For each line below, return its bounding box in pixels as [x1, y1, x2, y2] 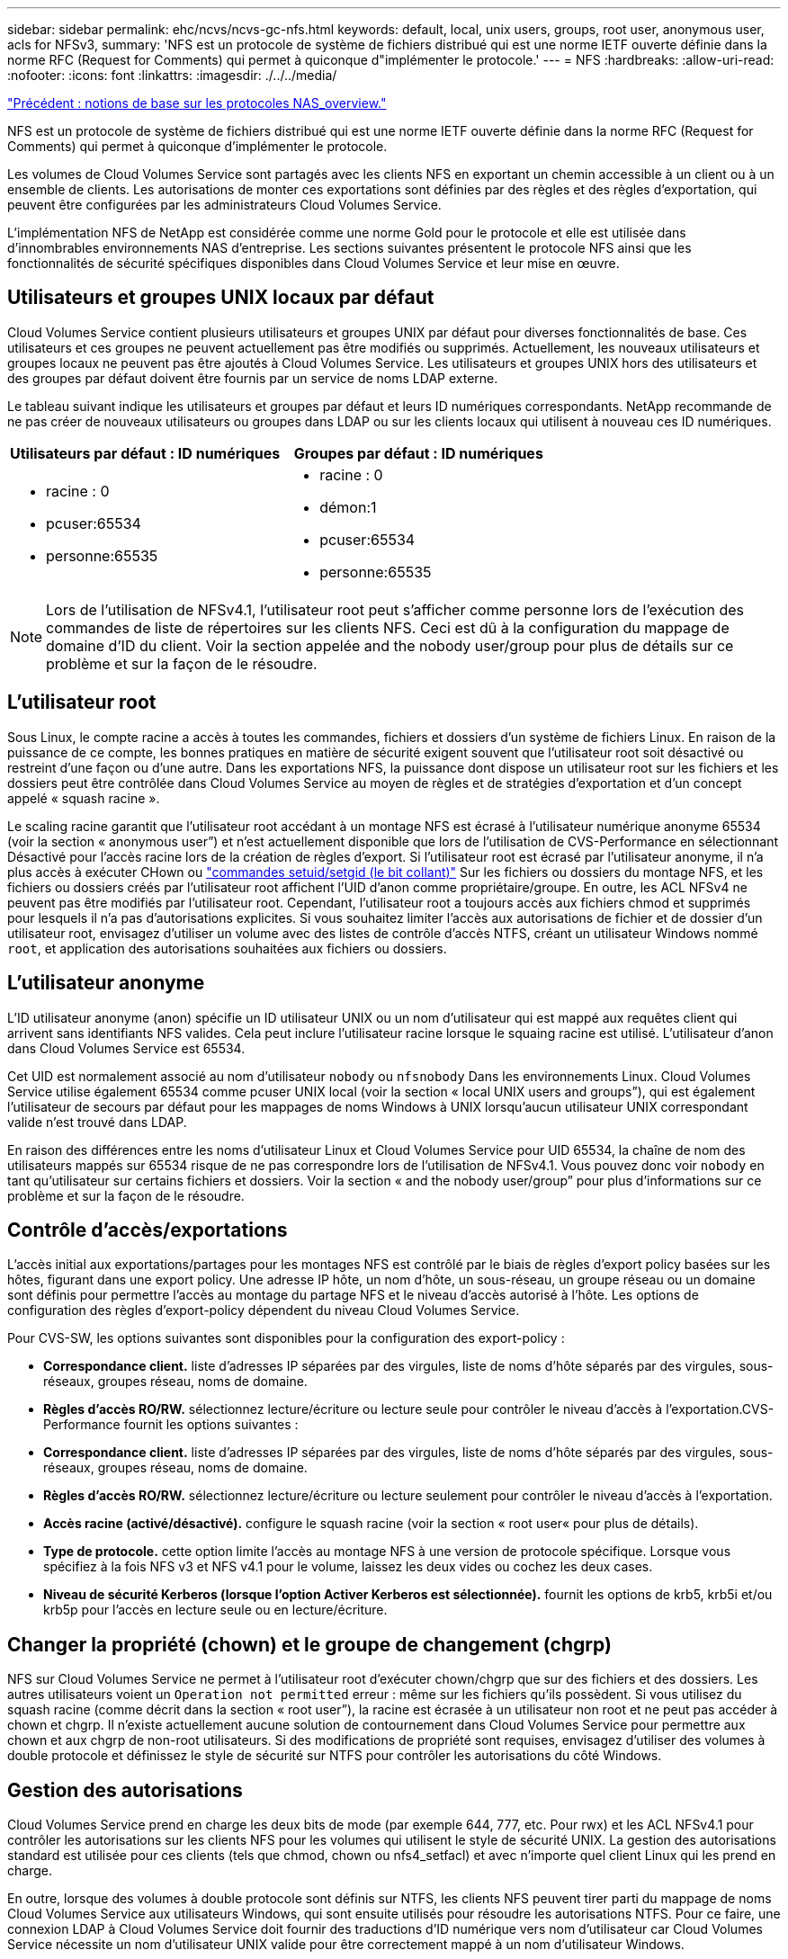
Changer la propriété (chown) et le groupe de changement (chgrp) [7, 1632, 612, 1656]
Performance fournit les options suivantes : [43, 1417, 299, 1433]
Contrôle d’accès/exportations [7, 1218, 288, 1241]
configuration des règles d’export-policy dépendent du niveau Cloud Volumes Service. [7, 1302, 520, 1319]
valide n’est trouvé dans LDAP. [7, 1114, 187, 1130]
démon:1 [319, 497, 377, 516]
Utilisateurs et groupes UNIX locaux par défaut [7, 286, 434, 309]
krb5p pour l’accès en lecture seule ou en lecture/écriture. [43, 1602, 388, 1618]
